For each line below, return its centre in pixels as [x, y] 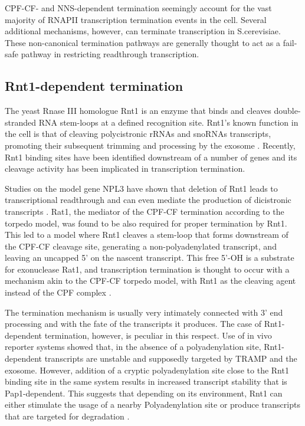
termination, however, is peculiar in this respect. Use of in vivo [158, 335]
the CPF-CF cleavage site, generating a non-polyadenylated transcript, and [141, 246]
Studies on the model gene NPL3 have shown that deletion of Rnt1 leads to [141, 188]
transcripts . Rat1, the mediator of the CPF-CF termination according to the [145, 211]
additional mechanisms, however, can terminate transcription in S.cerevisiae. [143, 31]
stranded [21, 122]
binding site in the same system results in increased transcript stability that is [146, 381]
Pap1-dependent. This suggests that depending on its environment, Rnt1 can [144, 393]
